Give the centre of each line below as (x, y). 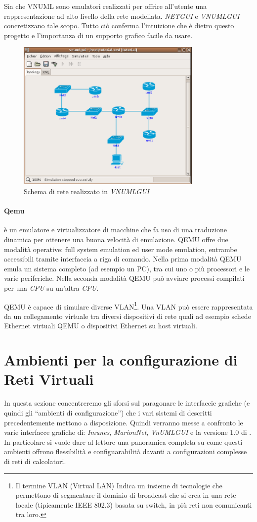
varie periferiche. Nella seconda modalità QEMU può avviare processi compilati (124, 278)
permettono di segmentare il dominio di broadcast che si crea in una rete (126, 495)
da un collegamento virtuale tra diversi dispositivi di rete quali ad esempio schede (128, 316)
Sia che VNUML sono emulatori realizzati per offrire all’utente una (105, 6)
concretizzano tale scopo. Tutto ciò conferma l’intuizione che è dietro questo (119, 26)
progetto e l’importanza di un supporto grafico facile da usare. (98, 35)
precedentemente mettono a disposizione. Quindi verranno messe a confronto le (124, 422)
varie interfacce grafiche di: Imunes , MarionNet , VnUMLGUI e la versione (116, 432)
